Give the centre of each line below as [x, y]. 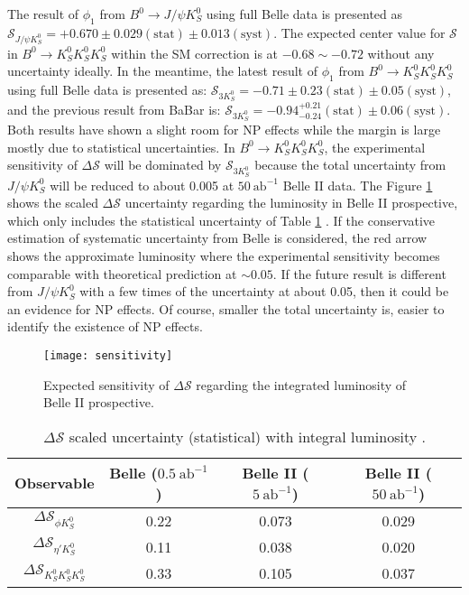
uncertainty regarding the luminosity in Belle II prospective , [291, 203]
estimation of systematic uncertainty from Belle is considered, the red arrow [217, 238]
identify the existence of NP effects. [105, 326]
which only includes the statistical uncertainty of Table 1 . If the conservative [221, 220]
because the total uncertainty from [350, 165]
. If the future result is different [359, 273]
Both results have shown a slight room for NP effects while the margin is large [224, 130]
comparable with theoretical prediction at [122, 273]
